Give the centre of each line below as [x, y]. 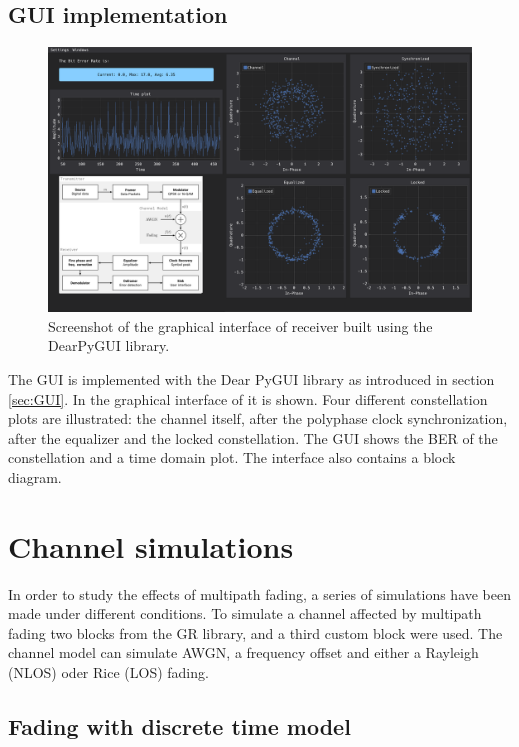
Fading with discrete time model [179, 726]
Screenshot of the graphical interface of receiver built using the [240, 325]
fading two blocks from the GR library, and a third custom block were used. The [255, 632]
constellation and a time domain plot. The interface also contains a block [232, 457]
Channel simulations [151, 545]
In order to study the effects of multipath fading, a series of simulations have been [260, 593]
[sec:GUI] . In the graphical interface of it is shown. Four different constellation [248, 398]
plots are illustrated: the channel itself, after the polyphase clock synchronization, [258, 418]
